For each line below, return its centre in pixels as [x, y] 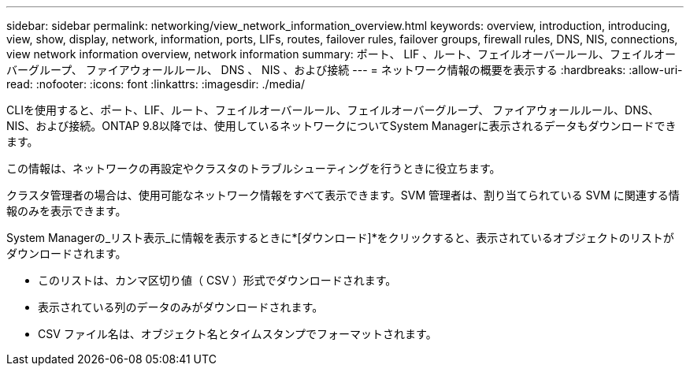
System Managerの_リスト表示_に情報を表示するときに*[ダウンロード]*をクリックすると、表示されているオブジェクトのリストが [340, 238]
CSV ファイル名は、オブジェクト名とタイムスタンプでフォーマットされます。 [237, 334]
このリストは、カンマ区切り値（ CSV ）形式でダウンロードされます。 [217, 280]
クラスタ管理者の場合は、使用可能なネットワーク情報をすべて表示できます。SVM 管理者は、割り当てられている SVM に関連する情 [343, 195]
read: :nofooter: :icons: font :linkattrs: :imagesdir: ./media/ [156, 84]
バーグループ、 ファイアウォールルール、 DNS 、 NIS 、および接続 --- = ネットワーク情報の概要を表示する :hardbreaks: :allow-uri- [345, 70]
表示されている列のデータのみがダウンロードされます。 [181, 307]
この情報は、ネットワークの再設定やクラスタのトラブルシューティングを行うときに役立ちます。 [254, 168]
